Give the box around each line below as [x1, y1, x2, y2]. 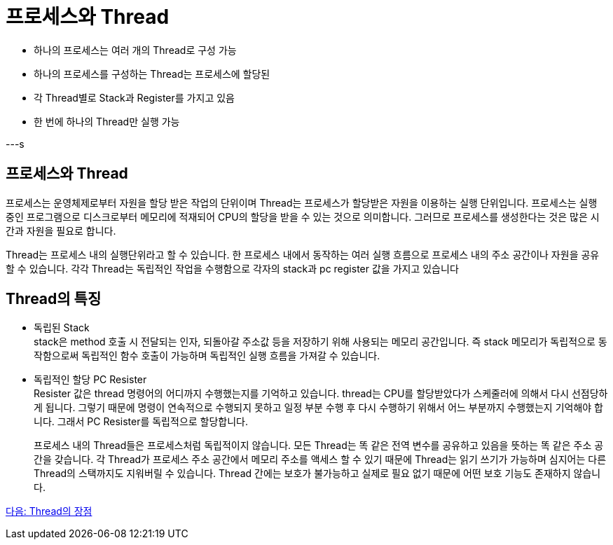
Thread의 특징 [6, 290, 102, 308]
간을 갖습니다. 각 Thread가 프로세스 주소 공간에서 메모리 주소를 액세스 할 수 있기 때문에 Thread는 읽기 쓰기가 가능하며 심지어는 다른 [34, 453, 607, 466]
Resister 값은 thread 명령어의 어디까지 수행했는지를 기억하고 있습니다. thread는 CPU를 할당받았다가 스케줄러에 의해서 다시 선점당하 [34, 387, 608, 400]
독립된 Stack [34, 322, 90, 334]
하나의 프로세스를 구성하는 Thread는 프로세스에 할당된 [34, 67, 270, 80]
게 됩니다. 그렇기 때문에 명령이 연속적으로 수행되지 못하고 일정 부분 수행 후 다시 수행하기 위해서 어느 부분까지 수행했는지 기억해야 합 [34, 401, 604, 414]
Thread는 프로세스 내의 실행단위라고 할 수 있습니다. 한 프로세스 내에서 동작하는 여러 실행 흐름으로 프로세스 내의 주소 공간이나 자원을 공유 [6, 248, 600, 261]
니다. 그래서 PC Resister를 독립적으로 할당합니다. [34, 415, 249, 428]
